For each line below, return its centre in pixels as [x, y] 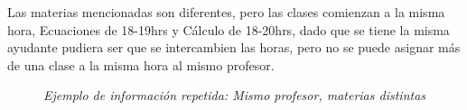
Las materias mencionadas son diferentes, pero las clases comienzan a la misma [226, 12]
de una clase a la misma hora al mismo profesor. [141, 64]
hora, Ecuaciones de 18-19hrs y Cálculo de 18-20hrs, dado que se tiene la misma [229, 29]
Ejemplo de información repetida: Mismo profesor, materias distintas [235, 95]
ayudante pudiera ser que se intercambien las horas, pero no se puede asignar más [234, 47]
